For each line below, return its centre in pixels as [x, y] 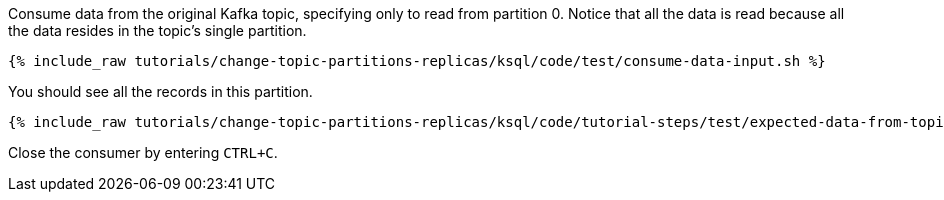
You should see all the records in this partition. [160, 91]
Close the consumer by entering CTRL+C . [143, 152]
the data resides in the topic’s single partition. [157, 30]
